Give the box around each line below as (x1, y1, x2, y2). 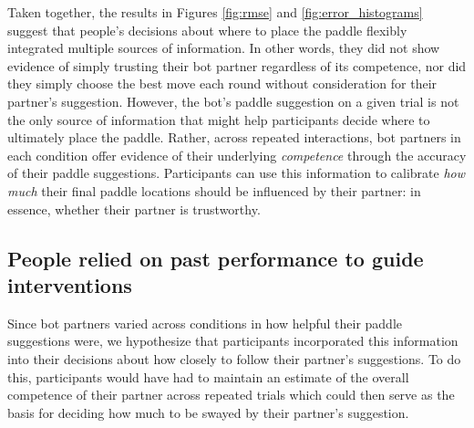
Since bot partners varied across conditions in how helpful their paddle (7, 313, 402, 332)
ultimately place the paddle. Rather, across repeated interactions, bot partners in (7, 128, 461, 147)
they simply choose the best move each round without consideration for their (7, 74, 438, 93)
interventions (7, 270, 132, 298)
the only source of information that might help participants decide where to (7, 110, 430, 129)
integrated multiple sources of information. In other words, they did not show (7, 38, 440, 57)
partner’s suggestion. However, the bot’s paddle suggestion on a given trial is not (7, 91, 459, 110)
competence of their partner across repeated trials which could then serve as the (7, 385, 455, 404)
